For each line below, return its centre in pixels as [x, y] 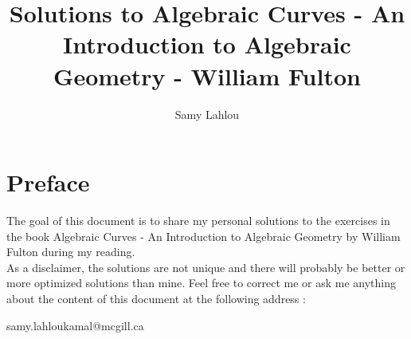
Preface [48, 182]
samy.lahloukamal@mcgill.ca [75, 325]
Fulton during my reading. [71, 252]
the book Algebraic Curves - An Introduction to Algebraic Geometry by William [204, 236]
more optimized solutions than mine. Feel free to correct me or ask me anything [202, 283]
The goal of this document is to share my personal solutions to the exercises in [198, 221]
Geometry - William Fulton [207, 75]
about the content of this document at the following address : [156, 298]
